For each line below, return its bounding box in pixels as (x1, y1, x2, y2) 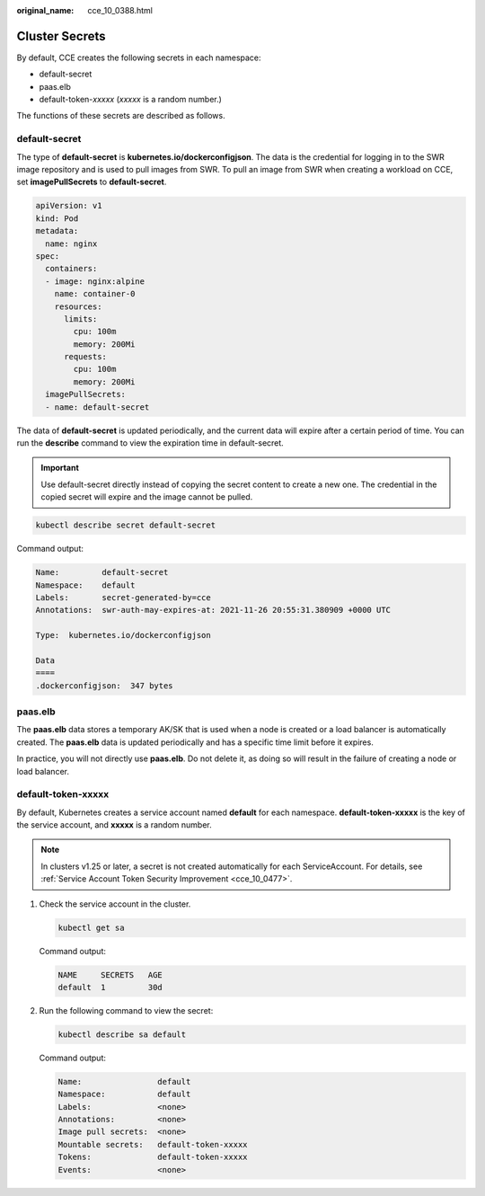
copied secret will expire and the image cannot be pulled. (40, 492, 253, 502)
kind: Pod (35, 213, 79, 224)
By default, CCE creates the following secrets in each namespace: (16, 52, 261, 63)
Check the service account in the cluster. (39, 899, 191, 909)
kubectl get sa (57, 922, 125, 933)
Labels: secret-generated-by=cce (35, 592, 211, 602)
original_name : (16, 5, 75, 15)
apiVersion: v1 (35, 200, 102, 211)
